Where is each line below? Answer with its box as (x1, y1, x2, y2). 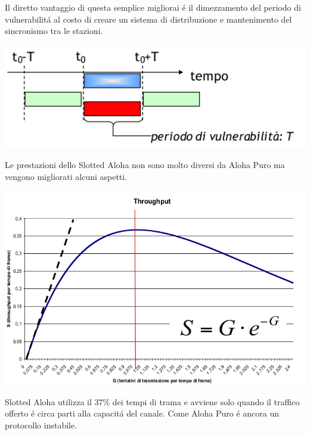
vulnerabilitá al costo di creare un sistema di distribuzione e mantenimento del (5, 13, 292, 25)
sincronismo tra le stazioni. (5, 24, 103, 37)
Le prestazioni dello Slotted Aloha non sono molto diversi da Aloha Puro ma (5, 159, 285, 171)
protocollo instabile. (5, 419, 77, 431)
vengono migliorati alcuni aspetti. (5, 170, 128, 183)
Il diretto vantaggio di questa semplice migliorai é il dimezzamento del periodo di (5, 1, 301, 13)
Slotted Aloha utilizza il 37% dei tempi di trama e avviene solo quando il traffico (5, 395, 300, 408)
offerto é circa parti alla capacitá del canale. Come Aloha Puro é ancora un (5, 407, 280, 420)
